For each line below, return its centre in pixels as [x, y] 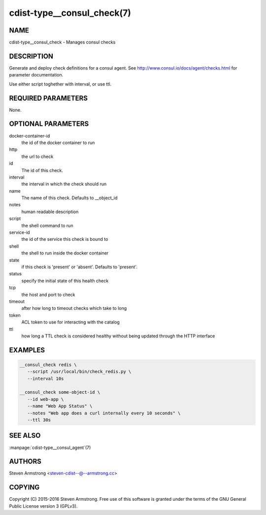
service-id [19, 232]
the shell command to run [47, 225]
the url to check [37, 156]
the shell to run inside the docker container [65, 253]
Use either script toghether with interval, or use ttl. [60, 84]
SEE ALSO [25, 436]
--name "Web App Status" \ [60, 406]
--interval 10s [46, 378]
